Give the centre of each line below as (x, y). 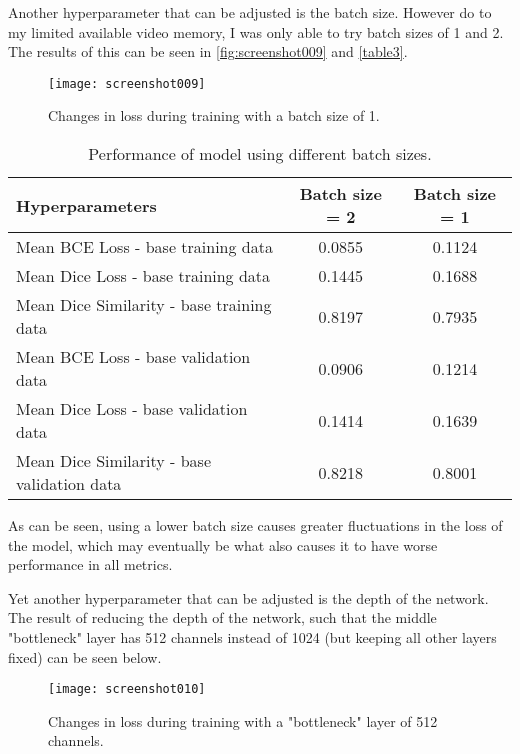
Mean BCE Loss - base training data (144, 247)
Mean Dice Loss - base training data (143, 276)
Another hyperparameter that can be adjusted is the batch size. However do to (250, 12)
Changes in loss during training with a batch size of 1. (214, 115)
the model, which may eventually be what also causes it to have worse (223, 544)
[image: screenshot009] (127, 83)
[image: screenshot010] (127, 689)
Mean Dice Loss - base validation (132, 409)
